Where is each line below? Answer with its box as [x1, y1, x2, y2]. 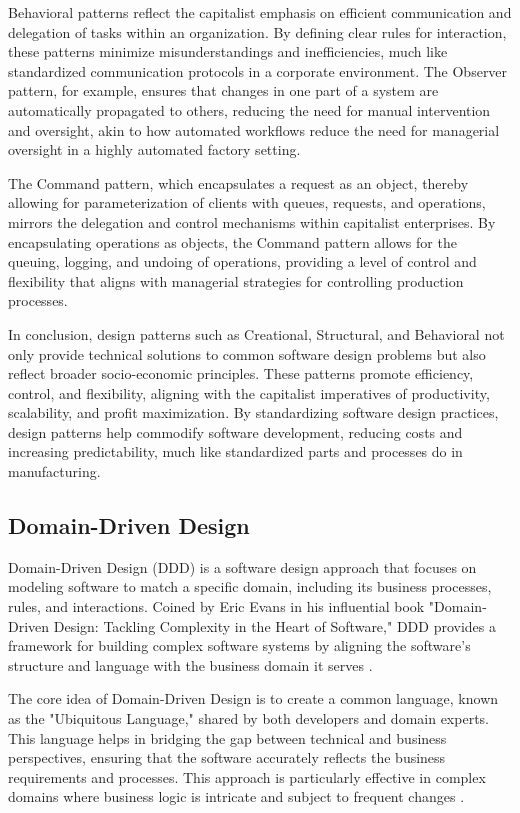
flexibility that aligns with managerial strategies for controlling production [8, 270, 464, 291]
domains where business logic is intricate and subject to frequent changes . [8, 786, 465, 807]
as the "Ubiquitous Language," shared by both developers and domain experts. [8, 708, 489, 729]
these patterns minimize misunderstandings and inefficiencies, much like [8, 41, 448, 62]
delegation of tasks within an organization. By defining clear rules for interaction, [8, 21, 507, 42]
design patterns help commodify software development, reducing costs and [8, 421, 463, 442]
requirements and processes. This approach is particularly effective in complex [8, 766, 486, 787]
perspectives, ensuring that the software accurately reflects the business [8, 747, 446, 768]
